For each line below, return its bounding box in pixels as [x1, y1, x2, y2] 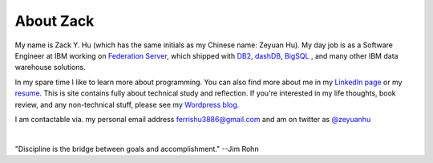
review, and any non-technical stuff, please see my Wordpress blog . [14, 100, 240, 109]
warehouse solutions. [14, 63, 86, 72]
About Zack [14, 12, 95, 30]
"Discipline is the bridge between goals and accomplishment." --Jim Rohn [14, 144, 260, 153]
